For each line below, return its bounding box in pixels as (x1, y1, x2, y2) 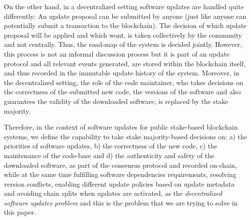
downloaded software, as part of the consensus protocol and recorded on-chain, (4, 160, 237, 170)
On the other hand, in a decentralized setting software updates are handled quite (4, 1, 244, 11)
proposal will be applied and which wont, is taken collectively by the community (4, 29, 242, 40)
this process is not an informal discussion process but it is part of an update (4, 48, 230, 59)
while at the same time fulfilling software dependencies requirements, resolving (4, 169, 236, 179)
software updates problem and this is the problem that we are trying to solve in (4, 197, 238, 207)
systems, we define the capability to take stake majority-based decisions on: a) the (4, 131, 247, 141)
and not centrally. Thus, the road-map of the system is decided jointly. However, (4, 39, 242, 49)
